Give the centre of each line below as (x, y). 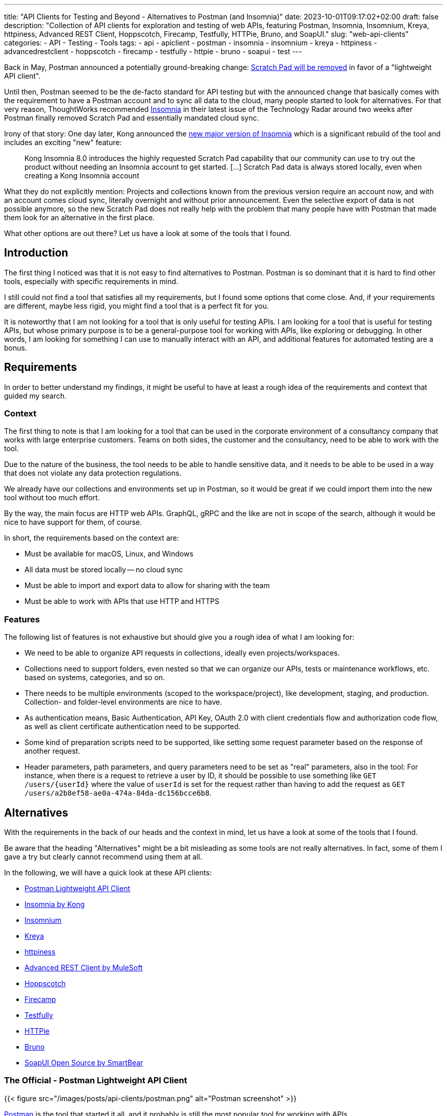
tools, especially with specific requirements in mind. (91, 281)
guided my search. (35, 396)
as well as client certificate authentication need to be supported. (133, 727)
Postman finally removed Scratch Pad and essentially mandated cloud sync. (132, 118)
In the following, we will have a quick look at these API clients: (108, 873)
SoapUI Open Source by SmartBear (84, 1063)
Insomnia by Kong (55, 904)
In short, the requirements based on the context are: (92, 538)
